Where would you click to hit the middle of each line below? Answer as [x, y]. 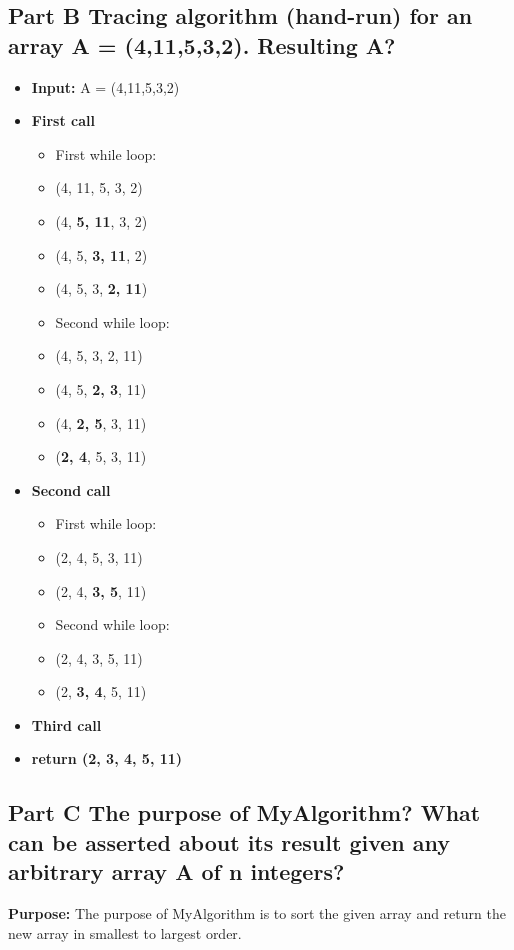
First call [63, 120]
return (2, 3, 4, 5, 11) [107, 758]
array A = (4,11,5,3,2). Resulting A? [202, 44]
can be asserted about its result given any [229, 841]
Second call [71, 489]
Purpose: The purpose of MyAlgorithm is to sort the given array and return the [257, 913]
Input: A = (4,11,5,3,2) [105, 86]
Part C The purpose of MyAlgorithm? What [244, 812]
